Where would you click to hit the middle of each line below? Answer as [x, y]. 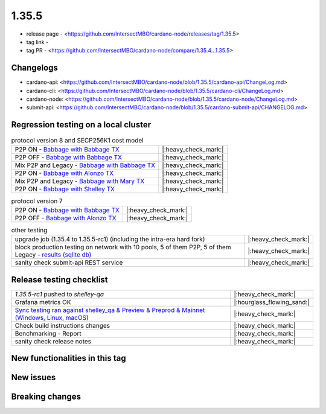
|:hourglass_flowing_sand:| [272, 302]
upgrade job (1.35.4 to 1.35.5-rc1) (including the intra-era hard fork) [110, 240]
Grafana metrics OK [43, 302]
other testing [29, 231]
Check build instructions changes [62, 325]
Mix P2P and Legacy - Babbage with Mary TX [80, 181]
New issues [34, 377]
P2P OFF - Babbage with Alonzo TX [66, 218]
